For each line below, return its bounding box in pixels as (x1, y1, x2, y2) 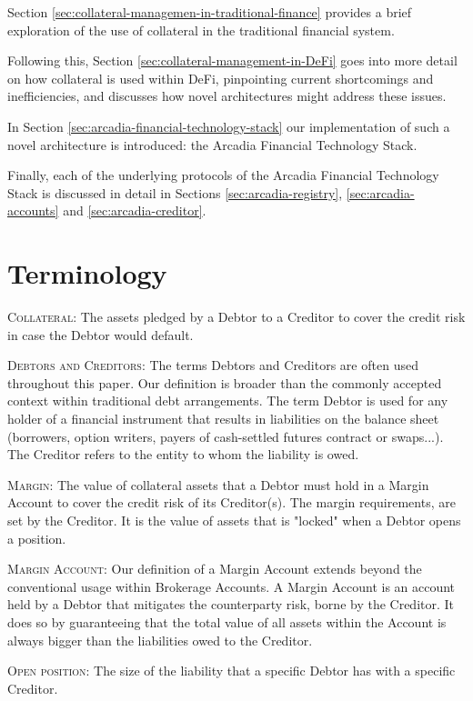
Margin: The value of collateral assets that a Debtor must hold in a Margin (7, 475, 429, 494)
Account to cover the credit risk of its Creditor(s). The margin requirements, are (7, 493, 456, 512)
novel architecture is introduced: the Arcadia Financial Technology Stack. (7, 135, 418, 154)
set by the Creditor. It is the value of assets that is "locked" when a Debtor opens (7, 511, 461, 529)
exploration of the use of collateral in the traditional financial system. (7, 20, 395, 39)
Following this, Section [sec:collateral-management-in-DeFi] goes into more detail (7, 51, 458, 70)
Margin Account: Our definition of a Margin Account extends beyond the (7, 559, 422, 578)
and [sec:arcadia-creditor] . (63, 201, 206, 220)
